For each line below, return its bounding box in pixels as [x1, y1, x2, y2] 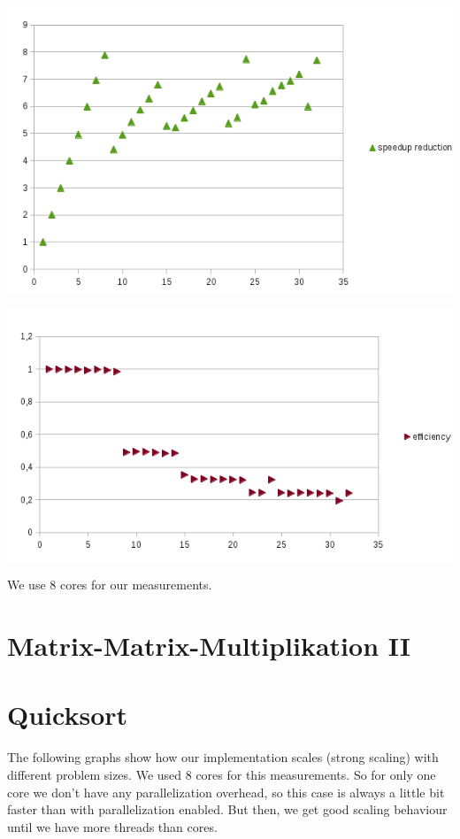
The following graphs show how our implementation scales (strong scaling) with [7, 748, 439, 766]
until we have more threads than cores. [7, 817, 218, 835]
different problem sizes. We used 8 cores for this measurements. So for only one [7, 766, 436, 783]
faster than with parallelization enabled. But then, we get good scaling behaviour [7, 800, 448, 819]
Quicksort [7, 697, 128, 733]
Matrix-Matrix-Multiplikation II [7, 627, 411, 664]
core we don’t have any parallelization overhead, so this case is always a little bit [7, 782, 445, 801]
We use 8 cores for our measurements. [7, 575, 212, 594]
